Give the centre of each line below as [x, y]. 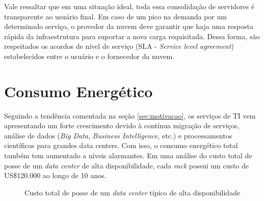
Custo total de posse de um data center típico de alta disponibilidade [133, 192]
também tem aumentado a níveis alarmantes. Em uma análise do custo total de [128, 155]
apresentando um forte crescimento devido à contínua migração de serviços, [122, 125]
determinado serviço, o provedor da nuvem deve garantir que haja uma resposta [129, 26]
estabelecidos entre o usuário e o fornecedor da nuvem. [89, 56]
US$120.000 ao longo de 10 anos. [55, 175]
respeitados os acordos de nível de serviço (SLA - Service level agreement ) [119, 46]
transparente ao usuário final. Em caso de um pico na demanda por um [115, 16]
